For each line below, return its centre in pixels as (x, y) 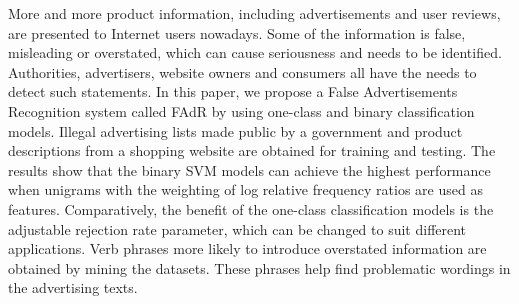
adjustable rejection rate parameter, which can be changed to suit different (237, 228)
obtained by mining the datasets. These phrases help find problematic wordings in (259, 267)
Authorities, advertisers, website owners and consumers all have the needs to (242, 71)
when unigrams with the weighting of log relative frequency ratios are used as (245, 189)
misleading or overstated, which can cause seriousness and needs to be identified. (255, 52)
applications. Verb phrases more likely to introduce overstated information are (247, 248)
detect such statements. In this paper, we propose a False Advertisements (233, 91)
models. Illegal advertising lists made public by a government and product (235, 130)
